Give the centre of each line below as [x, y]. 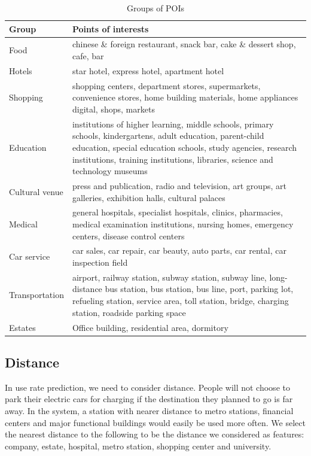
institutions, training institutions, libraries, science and [173, 159]
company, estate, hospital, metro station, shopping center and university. [138, 446]
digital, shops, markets [113, 109]
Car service [30, 256]
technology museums [110, 171]
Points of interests [110, 28]
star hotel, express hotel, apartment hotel [148, 70]
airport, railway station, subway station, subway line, [169, 277]
